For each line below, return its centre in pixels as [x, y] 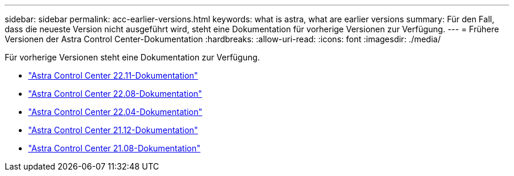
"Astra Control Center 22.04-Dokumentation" [115, 112]
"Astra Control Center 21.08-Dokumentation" [114, 148]
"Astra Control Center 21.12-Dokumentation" [113, 130]
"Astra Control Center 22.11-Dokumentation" [113, 75]
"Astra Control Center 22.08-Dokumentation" [115, 94]
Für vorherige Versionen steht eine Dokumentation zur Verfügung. [132, 57]
